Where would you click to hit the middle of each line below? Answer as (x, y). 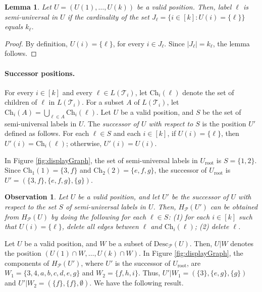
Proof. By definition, (36, 43)
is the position (224, 123)
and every (77, 92)
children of (21, 102)
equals (14, 26)
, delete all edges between (100, 226)
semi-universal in (31, 16)
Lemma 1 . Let (28, 7)
